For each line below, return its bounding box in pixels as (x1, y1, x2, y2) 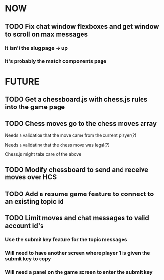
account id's (5, 221, 44, 230)
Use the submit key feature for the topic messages (5, 236, 127, 243)
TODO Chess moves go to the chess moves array (5, 119, 157, 128)
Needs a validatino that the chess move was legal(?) (5, 142, 110, 148)
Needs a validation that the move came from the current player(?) (5, 132, 137, 138)
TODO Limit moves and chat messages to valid (5, 214, 150, 222)
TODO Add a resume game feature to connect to (5, 190, 154, 198)
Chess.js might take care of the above (5, 151, 82, 157)
